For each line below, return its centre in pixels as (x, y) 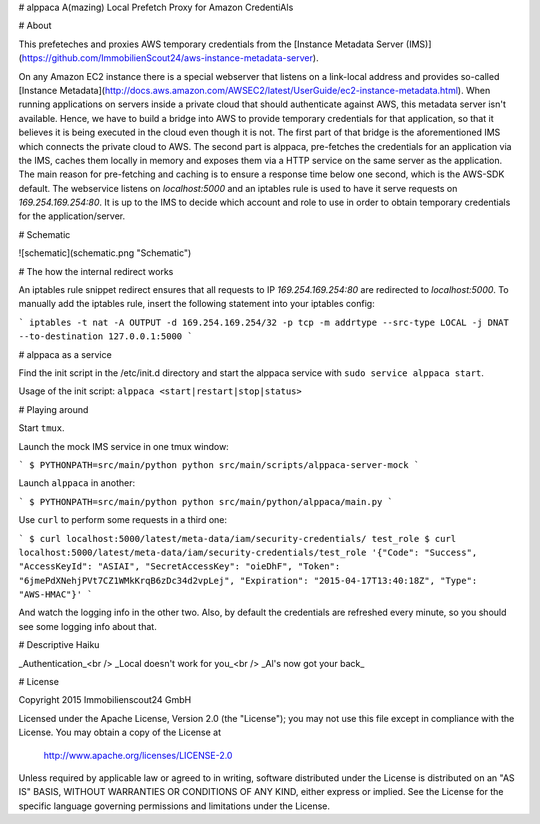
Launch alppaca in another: (76, 483)
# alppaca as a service (65, 354)
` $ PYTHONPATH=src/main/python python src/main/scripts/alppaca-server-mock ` (219, 464)
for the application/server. (72, 216)
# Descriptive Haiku (59, 645)
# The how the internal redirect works (96, 271)
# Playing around (53, 409)
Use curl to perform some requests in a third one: (123, 520)
